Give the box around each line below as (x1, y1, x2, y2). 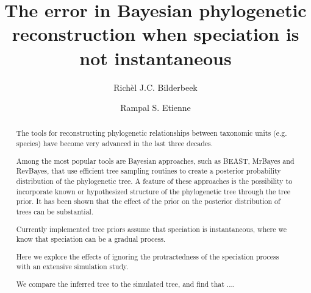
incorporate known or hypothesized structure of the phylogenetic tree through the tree (16, 186, 291, 196)
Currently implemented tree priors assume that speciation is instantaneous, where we (16, 224, 287, 234)
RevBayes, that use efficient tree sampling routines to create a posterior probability (16, 166, 281, 176)
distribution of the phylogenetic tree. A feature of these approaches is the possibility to (16, 176, 293, 186)
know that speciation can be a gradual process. (16, 234, 166, 244)
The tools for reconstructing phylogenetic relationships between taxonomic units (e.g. (16, 128, 287, 138)
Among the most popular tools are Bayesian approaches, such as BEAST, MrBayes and (16, 155, 295, 166)
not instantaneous (79, 45, 232, 70)
